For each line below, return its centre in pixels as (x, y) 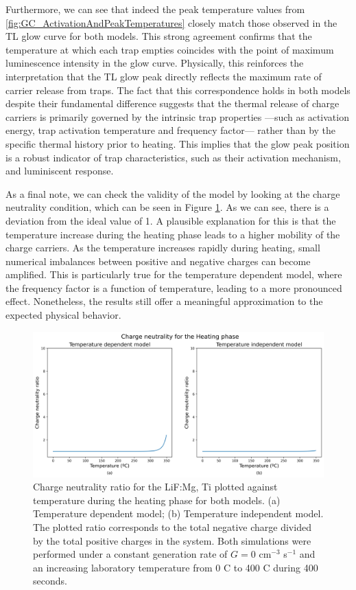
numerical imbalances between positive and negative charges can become (158, 261)
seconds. (50, 581)
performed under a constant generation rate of (130, 554)
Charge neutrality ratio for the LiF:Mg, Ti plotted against (155, 487)
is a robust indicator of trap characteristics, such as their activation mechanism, (173, 157)
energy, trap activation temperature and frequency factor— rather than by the (171, 130)
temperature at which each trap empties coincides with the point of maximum (170, 49)
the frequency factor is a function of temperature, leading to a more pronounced (174, 287)
